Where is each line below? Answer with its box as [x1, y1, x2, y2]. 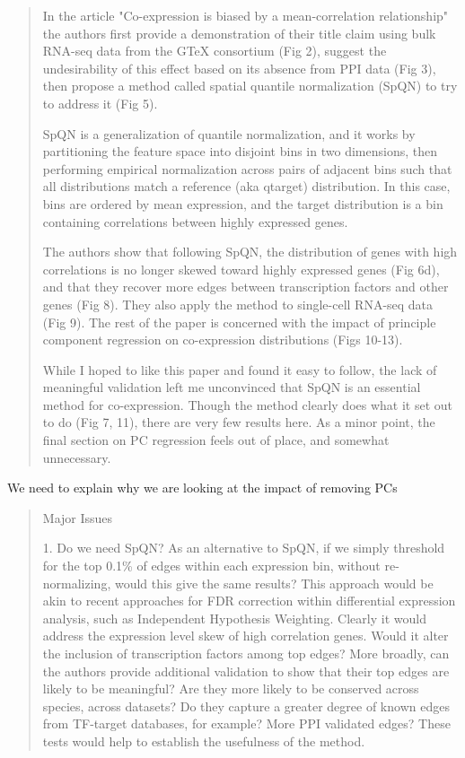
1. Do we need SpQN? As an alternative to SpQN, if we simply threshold [42, 538, 445, 557]
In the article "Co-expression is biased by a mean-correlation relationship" [42, 6, 449, 24]
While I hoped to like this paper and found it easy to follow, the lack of [42, 360, 437, 379]
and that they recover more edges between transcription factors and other [42, 277, 449, 296]
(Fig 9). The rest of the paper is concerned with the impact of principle [42, 312, 436, 331]
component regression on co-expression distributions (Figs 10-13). [42, 330, 403, 349]
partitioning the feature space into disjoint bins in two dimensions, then [42, 142, 437, 161]
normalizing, [42, 573, 111, 592]
